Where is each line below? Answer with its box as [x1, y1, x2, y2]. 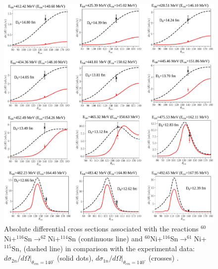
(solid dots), [56, 253, 94, 263]
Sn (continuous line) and [68, 233, 143, 243]
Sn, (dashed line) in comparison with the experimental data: [11, 243, 195, 253]
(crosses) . [148, 253, 179, 263]
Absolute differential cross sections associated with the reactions [4, 224, 199, 234]
